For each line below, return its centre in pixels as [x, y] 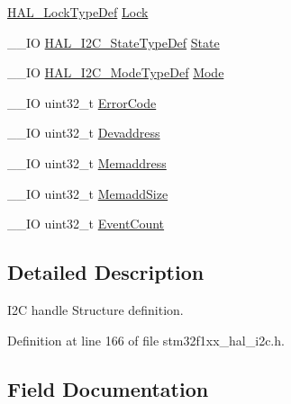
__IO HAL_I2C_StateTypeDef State [114, 42]
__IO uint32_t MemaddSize [88, 193]
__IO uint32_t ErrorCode [82, 102]
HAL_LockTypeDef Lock [78, 12]
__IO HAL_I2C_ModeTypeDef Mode [116, 72]
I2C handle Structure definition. [95, 309]
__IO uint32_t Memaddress [87, 162]
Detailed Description [106, 272]
